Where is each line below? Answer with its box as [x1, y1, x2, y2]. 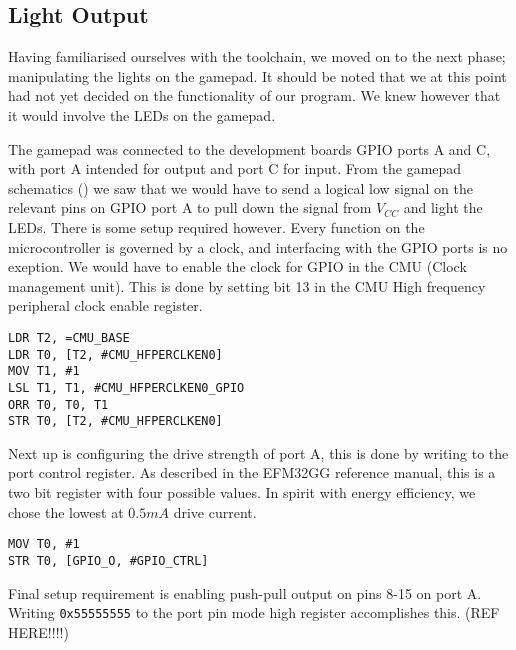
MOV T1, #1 [8, 364, 80, 379]
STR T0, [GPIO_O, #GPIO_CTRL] [8, 553, 209, 568]
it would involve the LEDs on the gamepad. [8, 104, 276, 125]
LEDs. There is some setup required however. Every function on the [8, 216, 425, 237]
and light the [403, 197, 483, 218]
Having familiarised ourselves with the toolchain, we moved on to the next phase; [8, 46, 506, 67]
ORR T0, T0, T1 [8, 397, 109, 412]
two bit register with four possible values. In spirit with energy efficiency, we [8, 482, 476, 503]
